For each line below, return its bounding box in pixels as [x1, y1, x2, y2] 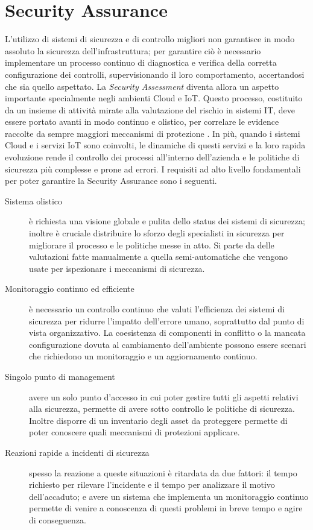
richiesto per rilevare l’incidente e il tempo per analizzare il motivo [29, 478, 275, 491]
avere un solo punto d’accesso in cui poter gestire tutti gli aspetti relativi [29, 390, 299, 403]
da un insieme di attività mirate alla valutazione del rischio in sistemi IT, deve [5, 103, 296, 116]
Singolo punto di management [5, 370, 115, 382]
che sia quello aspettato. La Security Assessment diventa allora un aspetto [5, 80, 279, 92]
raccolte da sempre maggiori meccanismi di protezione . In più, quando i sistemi [5, 127, 300, 139]
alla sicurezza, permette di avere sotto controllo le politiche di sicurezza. [29, 402, 295, 415]
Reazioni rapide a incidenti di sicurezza [5, 446, 150, 458]
